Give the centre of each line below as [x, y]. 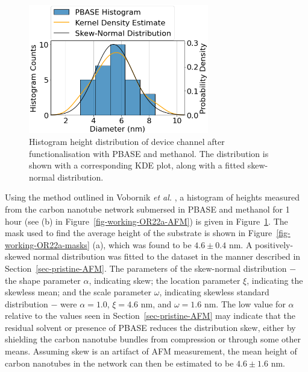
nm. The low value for [245, 303]
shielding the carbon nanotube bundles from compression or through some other [153, 339]
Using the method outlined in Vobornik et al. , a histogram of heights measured [152, 197]
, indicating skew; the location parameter [165, 280]
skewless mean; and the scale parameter [78, 292]
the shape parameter [43, 280]
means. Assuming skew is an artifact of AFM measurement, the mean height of [151, 351]
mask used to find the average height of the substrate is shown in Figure [139, 233]
